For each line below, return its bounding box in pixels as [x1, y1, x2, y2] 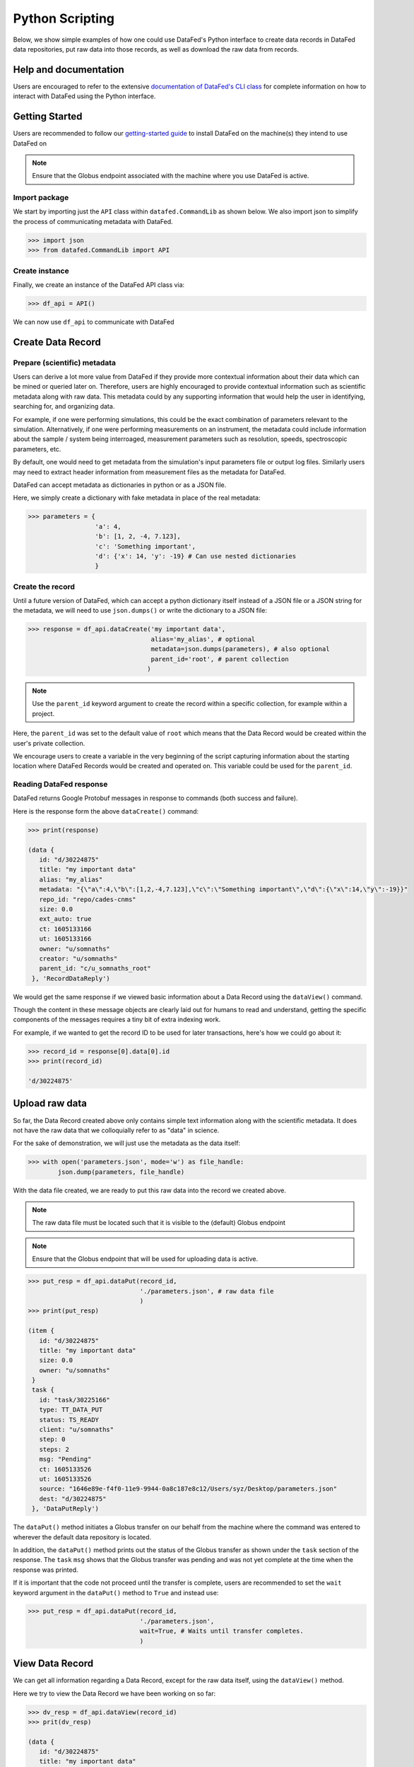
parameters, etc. [13, 445, 61, 453]
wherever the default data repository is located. [13, 1532, 152, 1541]
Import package [13, 193, 69, 203]
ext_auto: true [39, 915, 92, 923]
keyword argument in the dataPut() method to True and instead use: [13, 1588, 219, 1597]
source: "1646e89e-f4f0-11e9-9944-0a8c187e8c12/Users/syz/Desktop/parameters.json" [39, 1485, 338, 1493]
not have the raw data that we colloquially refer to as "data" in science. [13, 1126, 220, 1134]
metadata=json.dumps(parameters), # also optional [150, 645, 330, 653]
